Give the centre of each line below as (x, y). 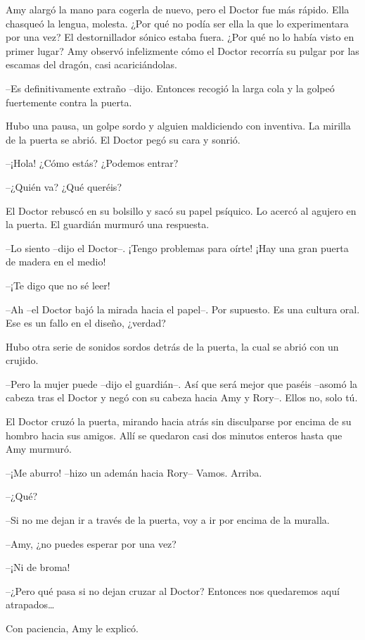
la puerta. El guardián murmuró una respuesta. (108, 224)
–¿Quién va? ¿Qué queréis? (64, 186)
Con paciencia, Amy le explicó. (72, 628)
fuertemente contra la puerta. (69, 102)
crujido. (22, 360)
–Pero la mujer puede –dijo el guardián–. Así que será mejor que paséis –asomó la (182, 383)
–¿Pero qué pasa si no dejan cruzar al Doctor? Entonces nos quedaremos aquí (173, 590)
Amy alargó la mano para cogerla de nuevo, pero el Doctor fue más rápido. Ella (178, 9)
